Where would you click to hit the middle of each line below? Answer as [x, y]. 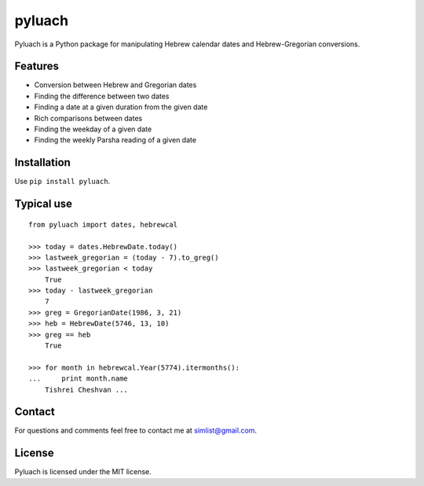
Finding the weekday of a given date [93, 129]
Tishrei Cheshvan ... [86, 390]
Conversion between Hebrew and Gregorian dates [115, 85]
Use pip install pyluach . [62, 182]
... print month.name [79, 379]
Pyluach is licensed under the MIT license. [83, 472]
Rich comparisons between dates [88, 118]
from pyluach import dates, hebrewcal [103, 225]
